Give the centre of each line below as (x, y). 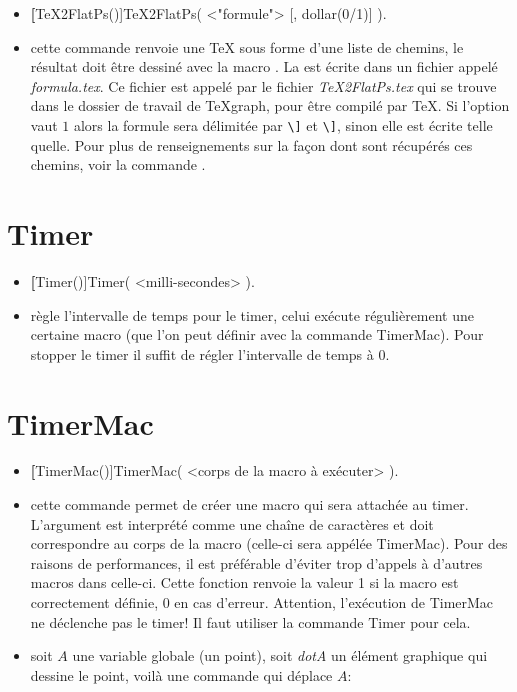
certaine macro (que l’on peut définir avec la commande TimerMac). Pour (257, 334)
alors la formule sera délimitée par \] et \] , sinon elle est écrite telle (283, 124)
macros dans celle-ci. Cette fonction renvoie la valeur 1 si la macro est (244, 582)
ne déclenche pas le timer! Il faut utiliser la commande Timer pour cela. (250, 621)
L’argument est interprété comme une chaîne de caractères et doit (232, 523)
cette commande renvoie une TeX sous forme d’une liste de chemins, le (247, 46)
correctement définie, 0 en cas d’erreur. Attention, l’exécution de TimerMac (262, 602)
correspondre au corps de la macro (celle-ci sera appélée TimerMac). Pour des (269, 543)
